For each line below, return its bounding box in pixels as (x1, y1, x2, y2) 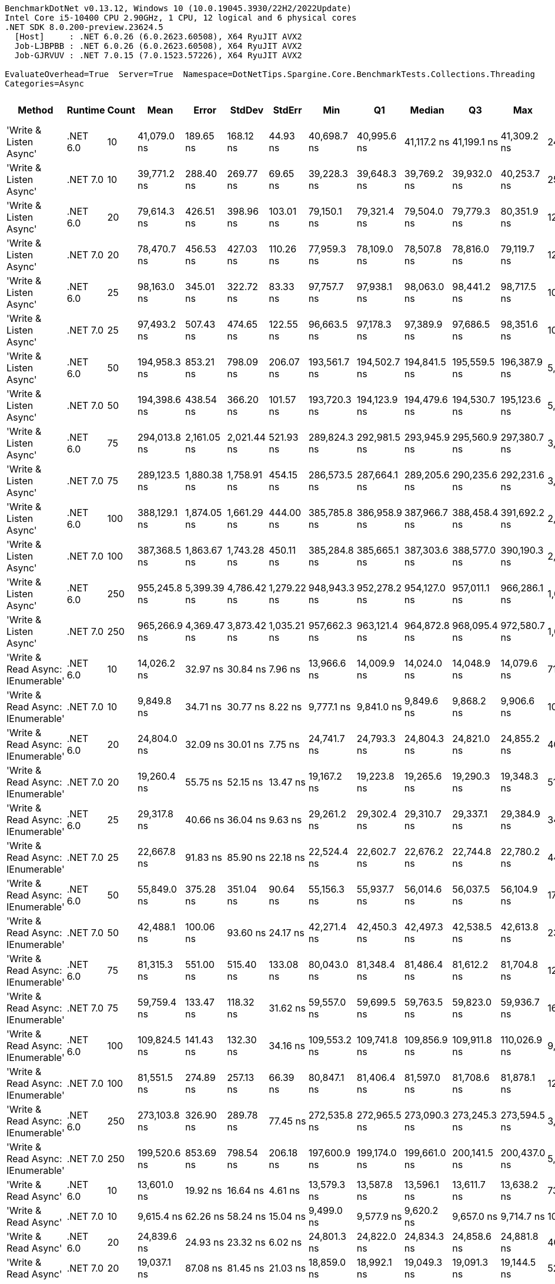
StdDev (230, 104, 264, 116)
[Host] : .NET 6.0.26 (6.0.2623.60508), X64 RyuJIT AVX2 (14, 32, 302, 41)
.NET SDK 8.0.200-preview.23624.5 (5, 22, 163, 32)
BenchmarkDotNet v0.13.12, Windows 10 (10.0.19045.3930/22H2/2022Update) (5, 4, 352, 13)
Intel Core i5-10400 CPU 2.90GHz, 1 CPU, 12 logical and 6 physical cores (5, 13, 357, 22)
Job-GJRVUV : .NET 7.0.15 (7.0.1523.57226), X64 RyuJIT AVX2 (14, 51, 302, 60)
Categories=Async (5, 79, 84, 88)
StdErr (273, 104, 302, 116)
